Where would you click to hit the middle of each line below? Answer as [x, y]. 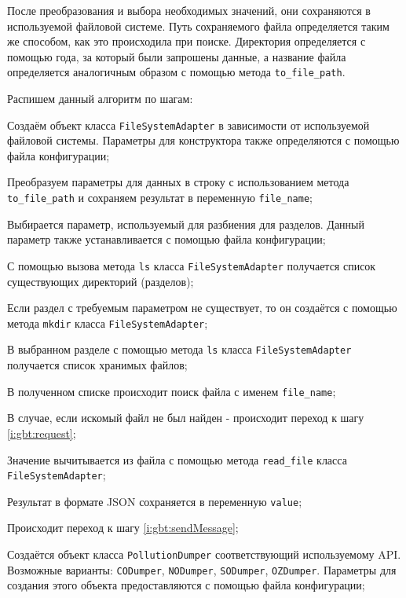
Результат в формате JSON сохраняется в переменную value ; [155, 501]
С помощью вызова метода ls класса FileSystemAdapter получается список [192, 265]
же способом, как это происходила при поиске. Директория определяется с [187, 41]
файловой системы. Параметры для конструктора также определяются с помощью [203, 140]
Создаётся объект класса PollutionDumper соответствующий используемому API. [204, 554]
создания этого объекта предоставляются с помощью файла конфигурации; [186, 585]
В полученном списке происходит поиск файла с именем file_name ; [172, 391]
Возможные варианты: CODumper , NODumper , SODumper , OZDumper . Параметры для [202, 569]
